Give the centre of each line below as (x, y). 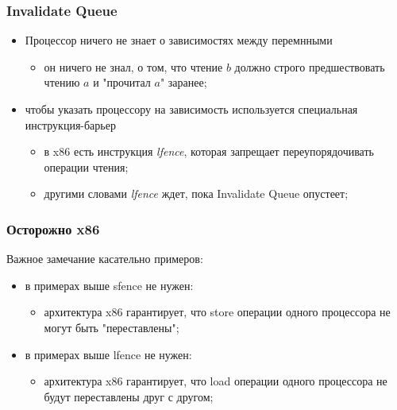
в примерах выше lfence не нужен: (108, 354)
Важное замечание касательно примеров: (105, 259)
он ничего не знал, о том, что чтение (133, 66)
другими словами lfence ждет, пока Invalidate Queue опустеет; (196, 193)
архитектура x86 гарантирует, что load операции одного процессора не (216, 381)
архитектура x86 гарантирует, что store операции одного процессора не (217, 312)
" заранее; (183, 82)
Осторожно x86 (53, 228)
